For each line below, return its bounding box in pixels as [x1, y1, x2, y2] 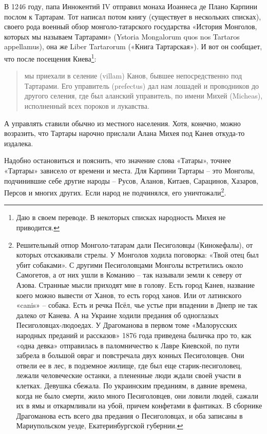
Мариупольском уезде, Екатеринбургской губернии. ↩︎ [16, 420, 183, 431]
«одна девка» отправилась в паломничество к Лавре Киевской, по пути [16, 340, 239, 350]
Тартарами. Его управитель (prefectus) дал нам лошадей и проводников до [24, 80, 259, 91]
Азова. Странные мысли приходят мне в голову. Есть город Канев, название [16, 279, 255, 290]
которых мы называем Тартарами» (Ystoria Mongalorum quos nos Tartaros [4, 31, 240, 42]
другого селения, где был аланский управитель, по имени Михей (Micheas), [24, 90, 263, 101]
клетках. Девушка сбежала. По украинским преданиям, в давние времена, [16, 380, 247, 390]
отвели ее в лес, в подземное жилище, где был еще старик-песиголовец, [16, 360, 242, 370]
